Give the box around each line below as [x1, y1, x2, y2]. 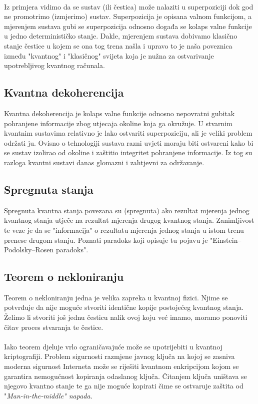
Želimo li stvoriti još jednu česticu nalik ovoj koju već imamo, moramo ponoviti [4, 312, 247, 322]
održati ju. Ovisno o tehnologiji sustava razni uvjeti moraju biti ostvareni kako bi [4, 137, 253, 148]
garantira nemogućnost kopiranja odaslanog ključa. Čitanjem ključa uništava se [4, 370, 247, 381]
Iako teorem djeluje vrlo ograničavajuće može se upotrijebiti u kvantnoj [4, 341, 222, 351]
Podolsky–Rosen [4, 244, 54, 255]
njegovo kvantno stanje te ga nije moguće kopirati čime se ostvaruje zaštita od [4, 380, 243, 391]
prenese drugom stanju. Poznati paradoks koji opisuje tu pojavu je [4, 234, 208, 245]
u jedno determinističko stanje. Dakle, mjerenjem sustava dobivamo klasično [4, 31, 237, 41]
